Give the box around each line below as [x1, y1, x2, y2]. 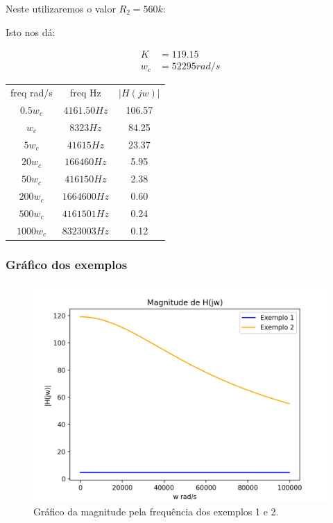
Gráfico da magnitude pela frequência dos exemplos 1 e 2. [33, 504, 279, 519]
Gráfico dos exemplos [6, 255, 128, 273]
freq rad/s [10, 85, 53, 99]
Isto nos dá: [6, 24, 55, 39]
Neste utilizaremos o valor [6, 1, 116, 15]
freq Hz [70, 85, 101, 99]
